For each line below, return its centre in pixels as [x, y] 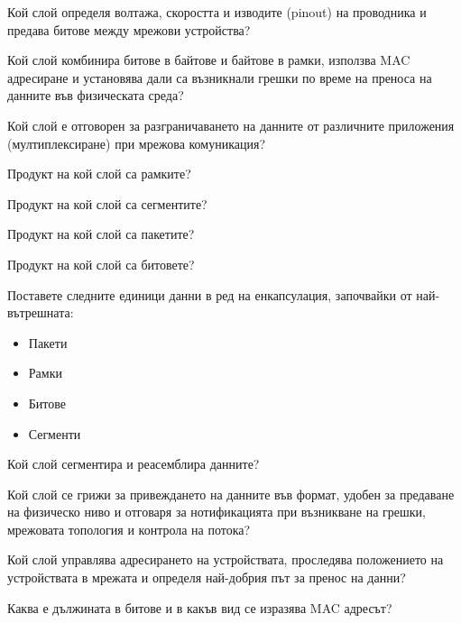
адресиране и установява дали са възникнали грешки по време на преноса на [220, 77]
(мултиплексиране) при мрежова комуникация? [137, 143]
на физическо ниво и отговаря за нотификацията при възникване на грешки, [217, 512]
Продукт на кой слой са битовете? [101, 264]
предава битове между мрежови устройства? [129, 29]
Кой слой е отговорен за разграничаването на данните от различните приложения [231, 125]
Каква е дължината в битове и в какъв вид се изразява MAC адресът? [200, 607]
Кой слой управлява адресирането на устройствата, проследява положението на [226, 559]
